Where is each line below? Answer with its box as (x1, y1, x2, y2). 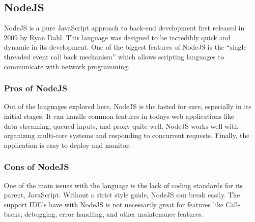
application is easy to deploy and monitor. (4, 139, 131, 150)
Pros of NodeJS (4, 82, 68, 94)
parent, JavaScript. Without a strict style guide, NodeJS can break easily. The (4, 190, 240, 200)
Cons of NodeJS (4, 161, 69, 173)
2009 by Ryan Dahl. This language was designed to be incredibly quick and (4, 32, 231, 42)
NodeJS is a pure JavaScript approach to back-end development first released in (4, 23, 245, 33)
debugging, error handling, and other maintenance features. (25, 209, 203, 219)
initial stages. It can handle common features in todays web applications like (4, 111, 234, 121)
